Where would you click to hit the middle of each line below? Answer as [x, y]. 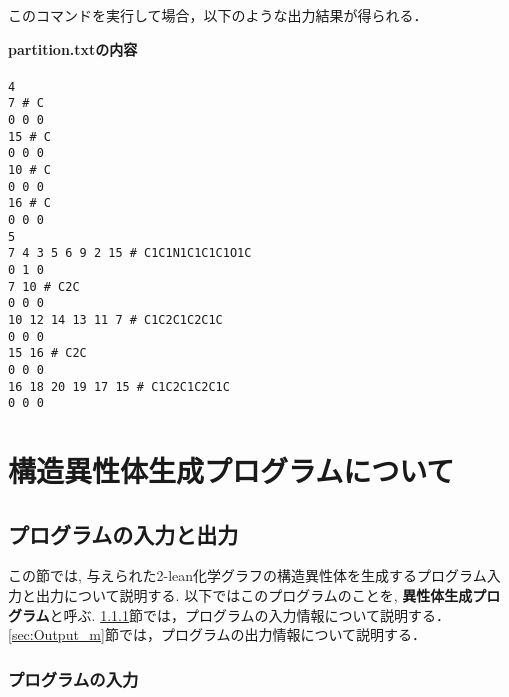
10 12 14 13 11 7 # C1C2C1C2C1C [115, 319]
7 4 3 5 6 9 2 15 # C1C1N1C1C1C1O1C [130, 253]
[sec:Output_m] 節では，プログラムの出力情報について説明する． [217, 634]
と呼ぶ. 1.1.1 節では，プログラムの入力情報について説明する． [250, 614]
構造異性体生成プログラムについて [231, 470]
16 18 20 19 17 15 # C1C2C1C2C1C [119, 386]
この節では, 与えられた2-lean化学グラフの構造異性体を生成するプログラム [247, 575]
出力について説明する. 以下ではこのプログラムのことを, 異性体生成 [254, 595]
